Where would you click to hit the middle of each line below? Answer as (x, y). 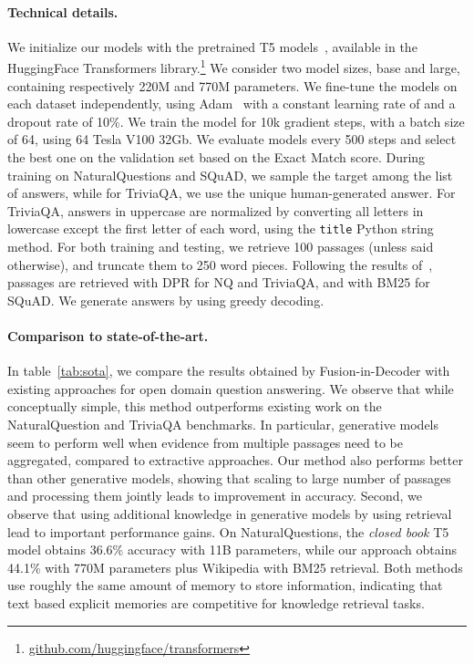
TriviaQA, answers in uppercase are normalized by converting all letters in (216, 210)
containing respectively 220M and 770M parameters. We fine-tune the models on (232, 85)
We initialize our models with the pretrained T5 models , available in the (212, 46)
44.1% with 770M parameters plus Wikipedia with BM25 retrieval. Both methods (235, 567)
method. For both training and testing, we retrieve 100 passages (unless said (221, 247)
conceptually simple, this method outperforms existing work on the (195, 406)
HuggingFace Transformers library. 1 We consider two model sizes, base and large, (234, 67)
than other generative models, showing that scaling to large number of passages (229, 477)
